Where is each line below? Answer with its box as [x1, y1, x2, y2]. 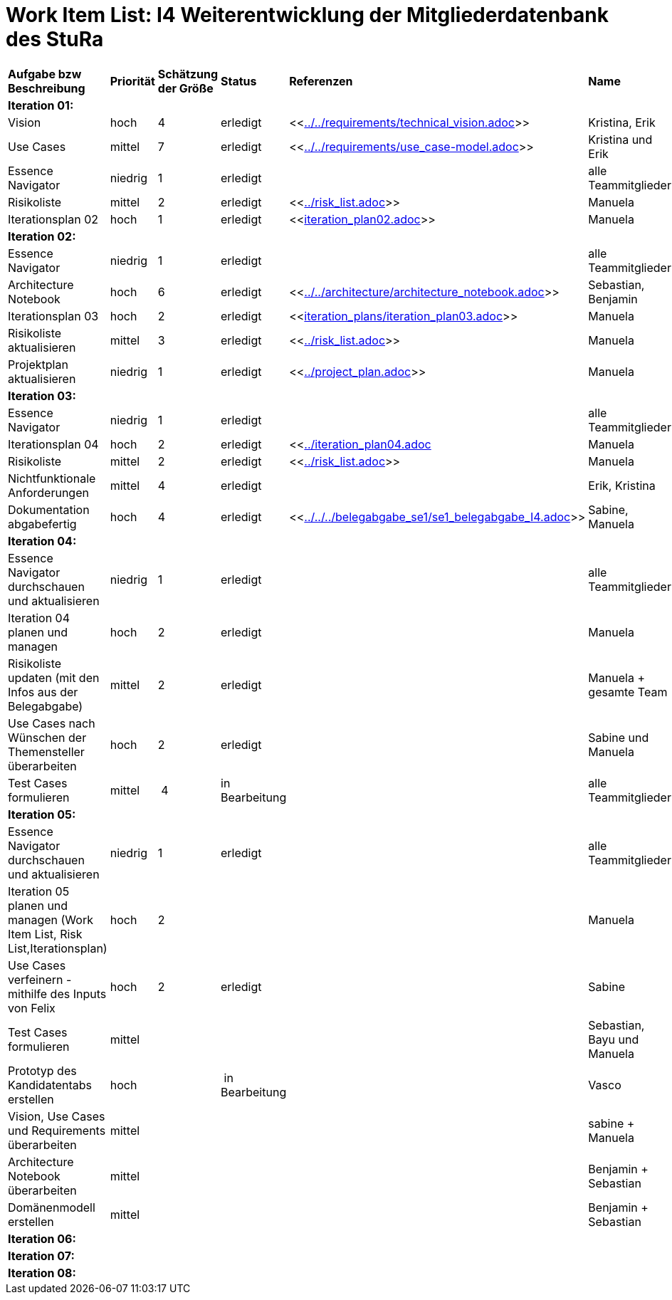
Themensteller [8, 744, 85, 759]
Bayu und [588, 1032, 639, 1047]
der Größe [157, 80, 214, 95]
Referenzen [289, 73, 353, 88]
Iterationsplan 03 [8, 308, 99, 323]
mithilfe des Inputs [8, 986, 107, 1001]
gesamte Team [588, 684, 668, 699]
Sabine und [588, 730, 649, 745]
